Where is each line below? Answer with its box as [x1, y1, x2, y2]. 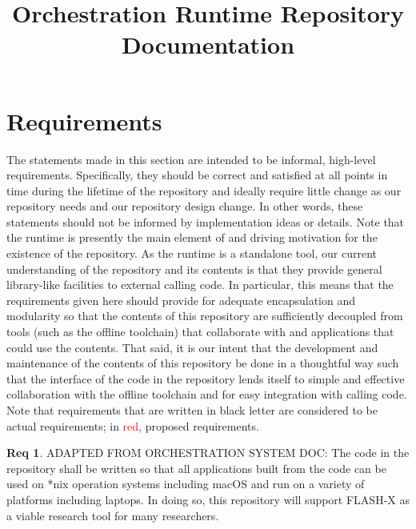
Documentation [121, 28, 295, 61]
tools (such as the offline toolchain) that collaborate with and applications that [6, 323, 394, 340]
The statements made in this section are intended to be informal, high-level [6, 150, 376, 167]
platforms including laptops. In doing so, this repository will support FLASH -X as [6, 491, 410, 507]
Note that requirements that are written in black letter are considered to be [6, 402, 378, 418]
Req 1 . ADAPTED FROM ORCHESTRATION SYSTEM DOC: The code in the [6, 444, 410, 461]
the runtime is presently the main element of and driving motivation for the [6, 229, 378, 246]
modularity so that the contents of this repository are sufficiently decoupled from [6, 307, 403, 324]
